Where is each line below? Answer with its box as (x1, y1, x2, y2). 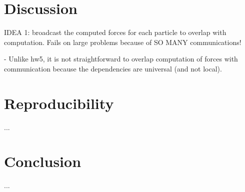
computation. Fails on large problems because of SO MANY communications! (4, 36, 241, 47)
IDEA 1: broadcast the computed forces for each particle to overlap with (4, 27, 226, 37)
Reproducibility (4, 92, 114, 113)
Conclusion (4, 151, 81, 171)
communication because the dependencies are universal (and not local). (4, 63, 222, 73)
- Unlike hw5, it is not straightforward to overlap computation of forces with (4, 53, 238, 64)
